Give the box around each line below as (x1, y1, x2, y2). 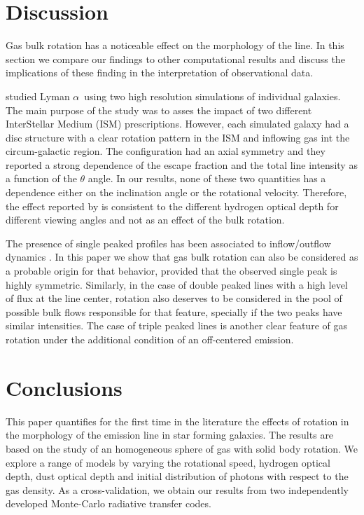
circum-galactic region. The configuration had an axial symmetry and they (6, 144, 325, 158)
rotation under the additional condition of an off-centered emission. (6, 332, 294, 346)
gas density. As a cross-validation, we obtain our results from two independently (6, 482, 349, 497)
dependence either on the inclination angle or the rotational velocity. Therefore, (6, 185, 347, 200)
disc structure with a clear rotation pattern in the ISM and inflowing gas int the (6, 130, 350, 144)
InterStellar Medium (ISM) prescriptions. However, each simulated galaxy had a (6, 116, 349, 131)
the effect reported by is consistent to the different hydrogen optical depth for (6, 198, 339, 213)
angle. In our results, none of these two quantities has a (87, 171, 326, 186)
